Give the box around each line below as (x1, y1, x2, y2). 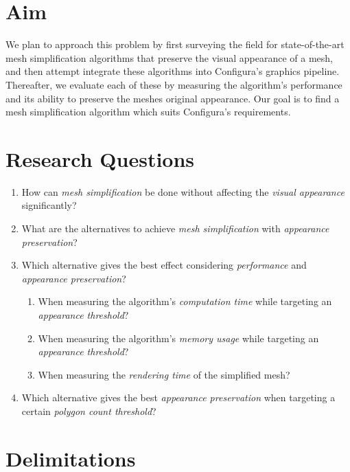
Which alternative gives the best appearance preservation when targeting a (21, 390, 336, 405)
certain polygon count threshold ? (21, 403, 156, 418)
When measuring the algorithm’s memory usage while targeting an (38, 330, 319, 345)
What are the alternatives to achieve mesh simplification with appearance (21, 221, 329, 235)
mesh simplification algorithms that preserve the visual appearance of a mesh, (5, 50, 333, 65)
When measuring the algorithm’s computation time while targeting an (38, 294, 332, 308)
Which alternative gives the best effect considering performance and (21, 258, 307, 272)
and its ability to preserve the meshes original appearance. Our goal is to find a (5, 91, 340, 105)
